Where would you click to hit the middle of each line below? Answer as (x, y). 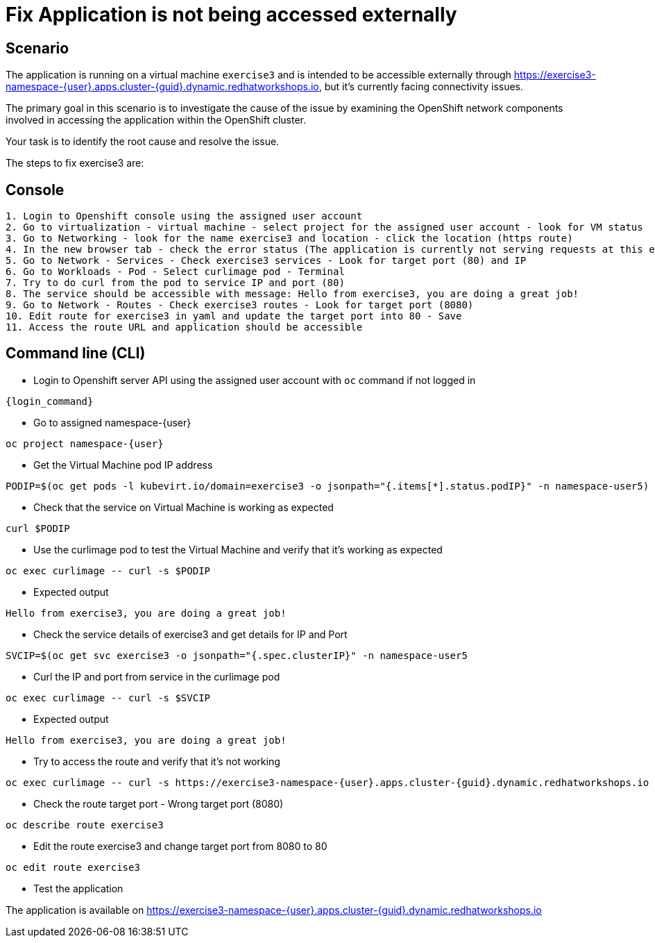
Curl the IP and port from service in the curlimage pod (157, 676)
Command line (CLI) (76, 353)
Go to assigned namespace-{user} (112, 422)
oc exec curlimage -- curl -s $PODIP (108, 570)
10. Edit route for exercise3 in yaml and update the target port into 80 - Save (234, 316)
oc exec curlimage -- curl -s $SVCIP (108, 698)
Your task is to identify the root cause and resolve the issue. (143, 142)
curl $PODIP (38, 528)
